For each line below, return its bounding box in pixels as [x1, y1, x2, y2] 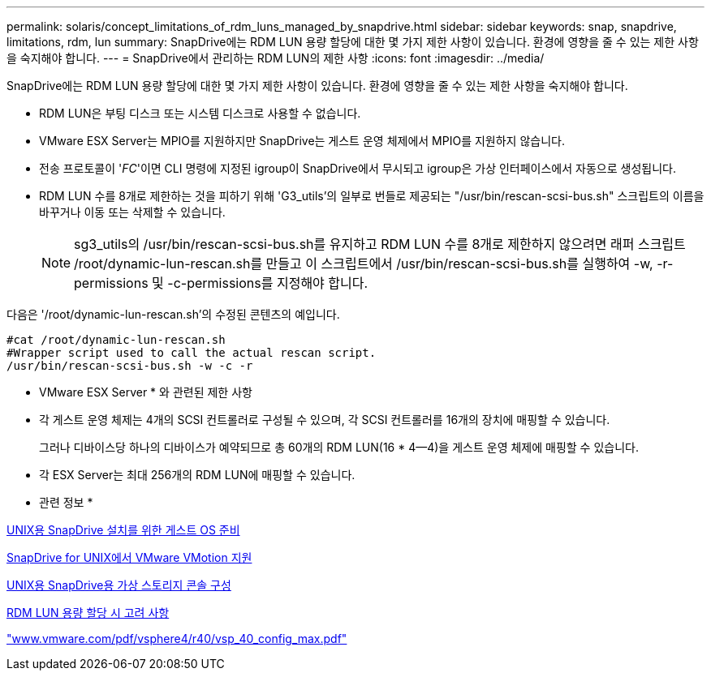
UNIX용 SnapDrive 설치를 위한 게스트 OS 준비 [6, 523, 240, 537]
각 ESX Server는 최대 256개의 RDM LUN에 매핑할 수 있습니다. [39, 468, 355, 482]
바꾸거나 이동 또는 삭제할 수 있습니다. [39, 205, 226, 219]
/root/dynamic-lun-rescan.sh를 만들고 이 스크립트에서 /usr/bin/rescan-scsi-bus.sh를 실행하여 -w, [74, 255, 653, 272]
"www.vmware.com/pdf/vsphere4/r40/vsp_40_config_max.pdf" [6, 632, 347, 645]
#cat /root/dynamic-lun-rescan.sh [6, 333, 226, 346]
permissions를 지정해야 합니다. [187, 275, 368, 291]
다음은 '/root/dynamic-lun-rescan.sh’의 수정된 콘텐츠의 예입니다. [6, 307, 340, 321]
